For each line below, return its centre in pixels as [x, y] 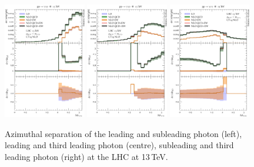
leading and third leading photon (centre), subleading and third [119, 145]
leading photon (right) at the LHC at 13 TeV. [86, 157]
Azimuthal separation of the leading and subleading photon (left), [123, 133]
